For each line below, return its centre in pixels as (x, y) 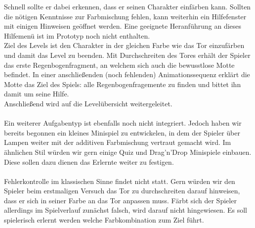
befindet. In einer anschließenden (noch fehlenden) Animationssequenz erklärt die (127, 74)
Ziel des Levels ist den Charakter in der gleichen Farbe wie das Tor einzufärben (124, 45)
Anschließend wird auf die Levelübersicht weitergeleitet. (88, 103)
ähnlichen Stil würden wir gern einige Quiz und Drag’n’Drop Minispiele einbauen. (128, 152)
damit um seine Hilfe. (37, 94)
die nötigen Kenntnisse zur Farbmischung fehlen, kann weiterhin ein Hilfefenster (125, 16)
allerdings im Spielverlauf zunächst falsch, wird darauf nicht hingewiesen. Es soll (126, 210)
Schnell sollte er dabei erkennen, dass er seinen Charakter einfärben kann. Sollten (127, 6)
